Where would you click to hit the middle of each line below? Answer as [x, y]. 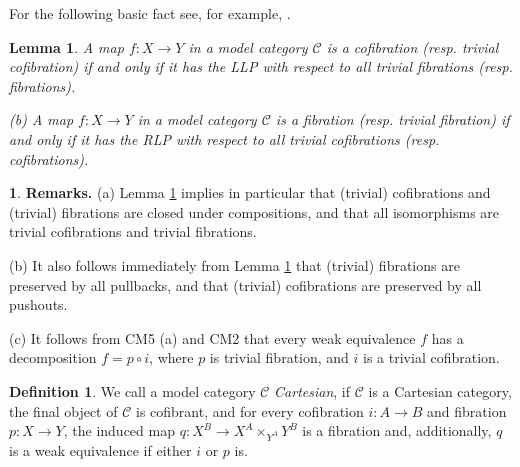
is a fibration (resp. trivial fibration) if [392, 119]
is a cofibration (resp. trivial [412, 46]
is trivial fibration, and [279, 357]
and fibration [467, 410]
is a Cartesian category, [440, 390]
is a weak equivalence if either [100, 449]
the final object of [63, 410]
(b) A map [41, 119]
